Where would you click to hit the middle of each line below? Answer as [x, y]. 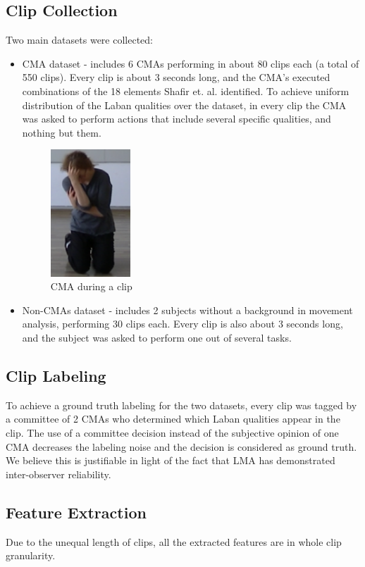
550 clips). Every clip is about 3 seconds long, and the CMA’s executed [176, 77]
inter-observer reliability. [58, 474]
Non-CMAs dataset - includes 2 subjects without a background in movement [187, 310]
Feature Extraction [76, 512]
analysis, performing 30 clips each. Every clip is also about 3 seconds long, [182, 324]
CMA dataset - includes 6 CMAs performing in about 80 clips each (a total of [191, 63]
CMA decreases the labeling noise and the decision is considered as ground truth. [181, 446]
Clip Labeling [56, 376]
